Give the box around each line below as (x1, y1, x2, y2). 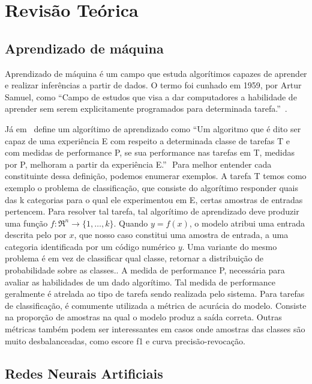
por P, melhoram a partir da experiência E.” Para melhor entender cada (5, 157, 272, 170)
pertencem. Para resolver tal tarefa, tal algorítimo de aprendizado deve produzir (5, 205, 299, 218)
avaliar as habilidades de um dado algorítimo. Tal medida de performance (5, 275, 276, 288)
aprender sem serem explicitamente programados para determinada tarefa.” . (5, 102, 287, 115)
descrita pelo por (5, 228, 67, 241)
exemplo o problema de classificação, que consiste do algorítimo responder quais (5, 181, 299, 194)
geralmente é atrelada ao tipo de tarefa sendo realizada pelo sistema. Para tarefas (5, 287, 305, 300)
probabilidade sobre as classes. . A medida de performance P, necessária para (5, 264, 285, 276)
